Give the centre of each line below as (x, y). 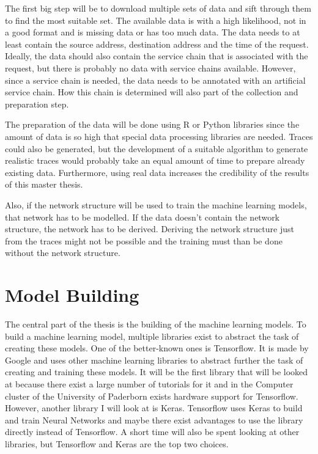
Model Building (72, 295)
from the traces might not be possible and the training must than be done (144, 240)
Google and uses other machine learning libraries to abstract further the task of (154, 360)
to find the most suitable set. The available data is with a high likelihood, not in (156, 20)
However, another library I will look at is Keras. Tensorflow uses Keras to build (154, 408)
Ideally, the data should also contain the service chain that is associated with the (157, 56)
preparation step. (37, 104)
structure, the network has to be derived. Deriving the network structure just (150, 229)
